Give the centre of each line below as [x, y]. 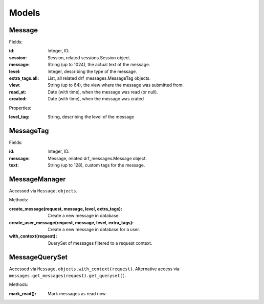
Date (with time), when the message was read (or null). [103, 92]
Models [24, 13]
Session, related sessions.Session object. [89, 58]
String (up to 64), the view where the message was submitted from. [116, 85]
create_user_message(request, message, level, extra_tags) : [71, 222]
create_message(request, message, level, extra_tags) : [66, 209]
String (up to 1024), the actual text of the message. [99, 65]
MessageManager [37, 179]
